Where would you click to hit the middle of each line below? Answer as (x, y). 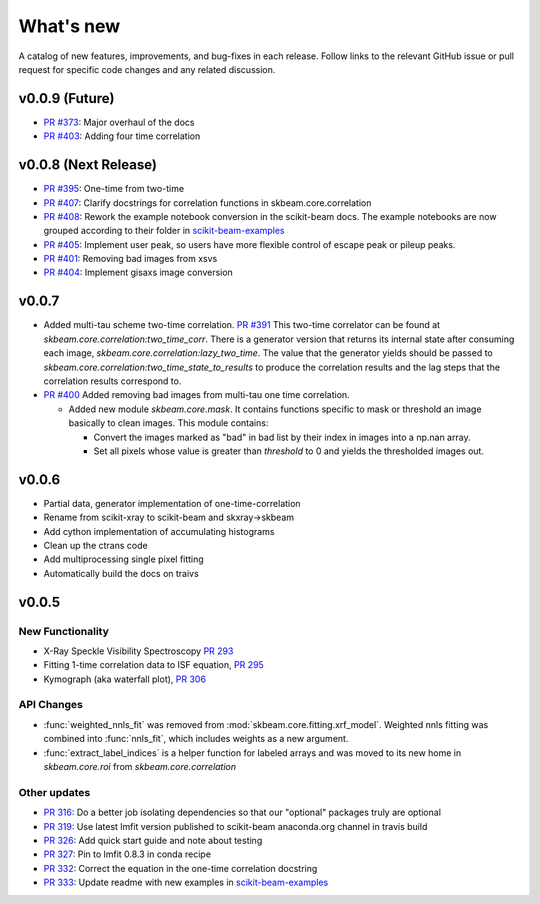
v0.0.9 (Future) (66, 98)
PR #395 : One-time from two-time (114, 189)
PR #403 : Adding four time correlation (122, 136)
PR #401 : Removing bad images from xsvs (130, 259)
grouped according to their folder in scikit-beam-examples (164, 231)
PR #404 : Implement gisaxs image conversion (138, 272)
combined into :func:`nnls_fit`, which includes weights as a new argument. (196, 739)
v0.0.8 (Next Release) (87, 165)
